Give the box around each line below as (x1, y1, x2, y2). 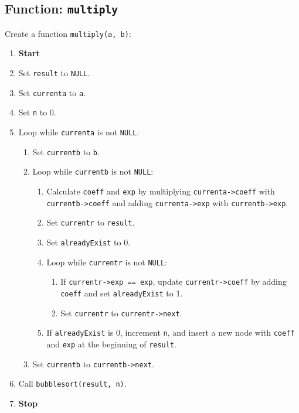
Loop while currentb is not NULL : (32, 165, 154, 178)
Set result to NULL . (18, 67, 90, 79)
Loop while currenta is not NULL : (18, 126, 140, 138)
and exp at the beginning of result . (46, 337, 176, 350)
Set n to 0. (18, 106, 56, 118)
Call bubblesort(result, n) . (18, 377, 127, 390)
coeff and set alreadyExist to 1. (60, 286, 183, 299)
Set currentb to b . (32, 145, 100, 158)
